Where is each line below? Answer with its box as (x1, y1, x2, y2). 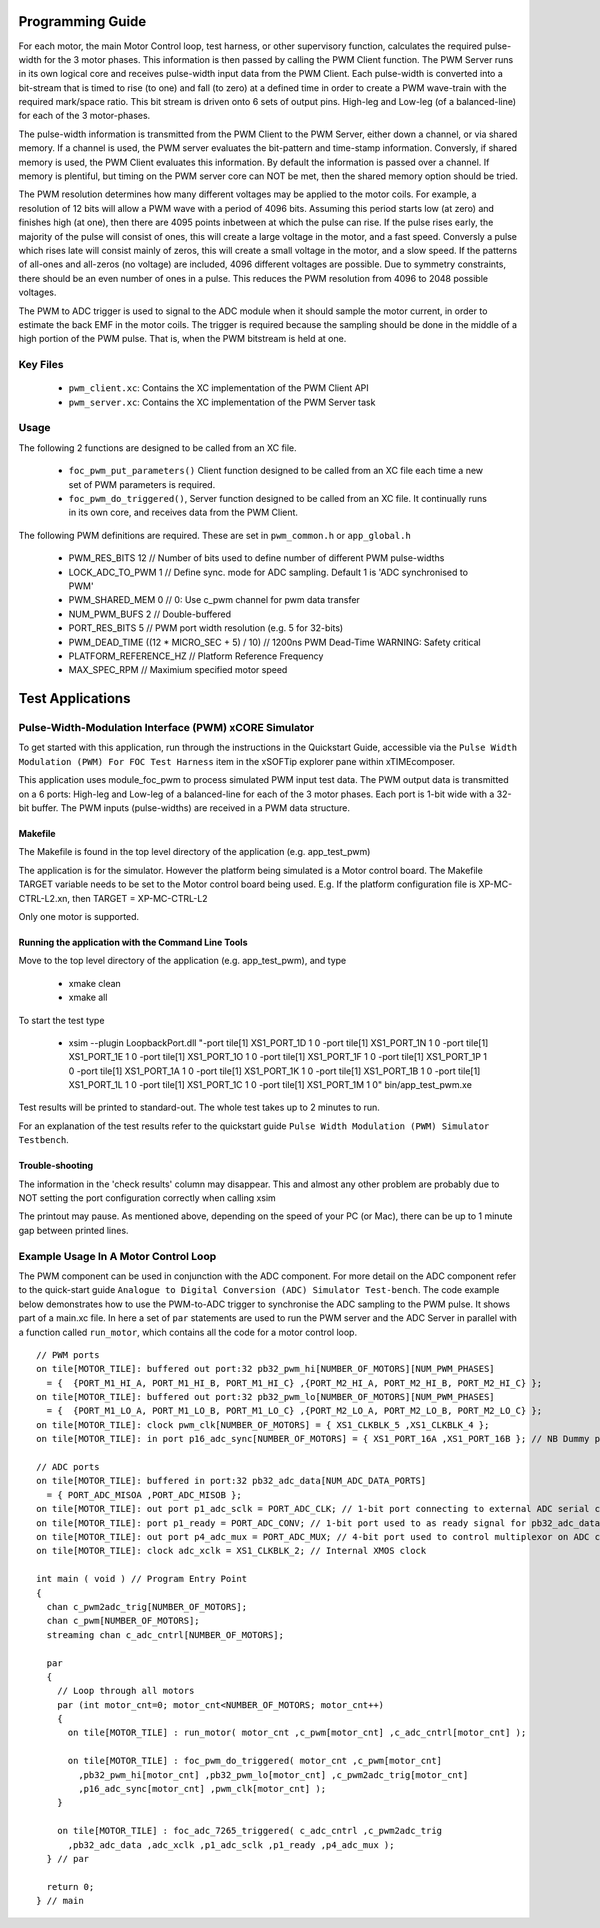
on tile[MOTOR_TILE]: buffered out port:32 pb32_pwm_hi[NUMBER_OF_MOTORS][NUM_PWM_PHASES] (36, 1363, 495, 1375)
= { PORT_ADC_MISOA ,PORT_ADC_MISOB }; (46, 1489, 242, 1500)
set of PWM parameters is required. (68, 478, 216, 490)
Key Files (18, 358, 64, 372)
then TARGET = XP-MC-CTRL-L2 (71, 892, 209, 904)
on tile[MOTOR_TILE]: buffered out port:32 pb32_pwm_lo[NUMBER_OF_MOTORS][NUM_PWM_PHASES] (36, 1391, 495, 1403)
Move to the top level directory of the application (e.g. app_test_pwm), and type (18, 955, 347, 967)
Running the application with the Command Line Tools (18, 936, 248, 948)
